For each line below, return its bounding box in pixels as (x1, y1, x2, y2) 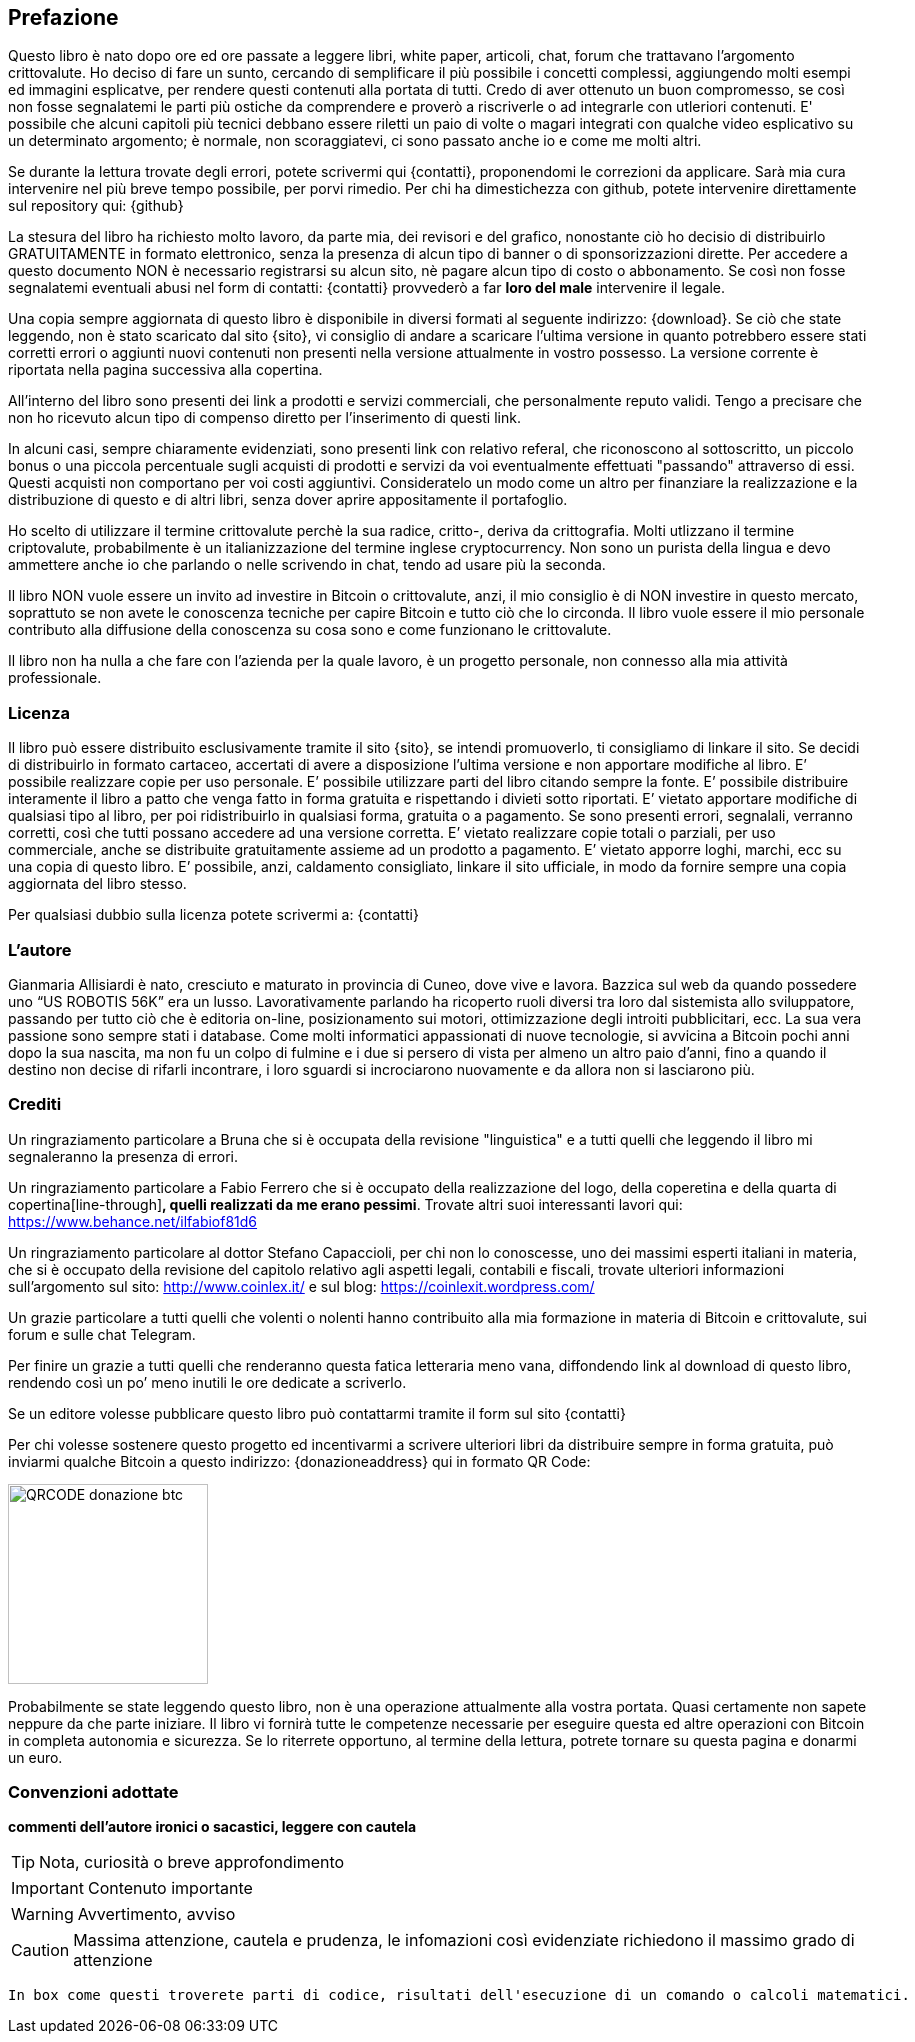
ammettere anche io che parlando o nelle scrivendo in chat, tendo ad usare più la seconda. (8, 556, 606, 574)
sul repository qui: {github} (8, 197, 184, 215)
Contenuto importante (87, 1878, 253, 1899)
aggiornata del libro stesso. (8, 875, 187, 893)
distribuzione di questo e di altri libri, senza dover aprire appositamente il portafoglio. (8, 491, 568, 509)
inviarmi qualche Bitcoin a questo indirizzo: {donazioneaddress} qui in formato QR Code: (8, 1452, 591, 1470)
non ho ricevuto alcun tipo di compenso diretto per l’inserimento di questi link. (8, 409, 521, 427)
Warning (11, 1904, 74, 1925)
